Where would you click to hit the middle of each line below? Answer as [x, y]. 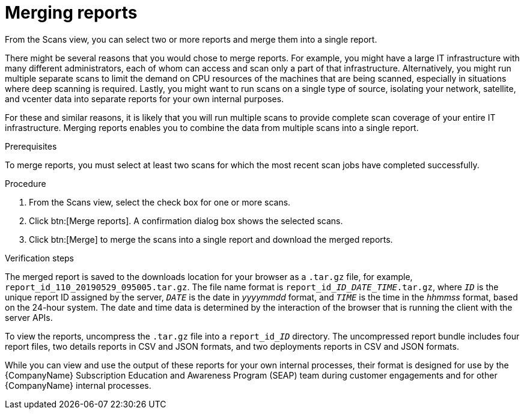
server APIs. [29, 317]
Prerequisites [31, 146]
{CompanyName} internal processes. [78, 385]
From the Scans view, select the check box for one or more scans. [160, 202]
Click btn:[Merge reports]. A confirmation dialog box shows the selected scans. [186, 221]
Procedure [26, 183]
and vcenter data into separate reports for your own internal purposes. [145, 99]
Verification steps [40, 258]
